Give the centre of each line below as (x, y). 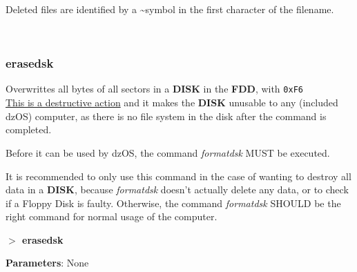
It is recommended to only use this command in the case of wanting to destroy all (178, 176)
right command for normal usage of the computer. (112, 216)
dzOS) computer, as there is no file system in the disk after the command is (166, 116)
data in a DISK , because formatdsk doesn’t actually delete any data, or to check (177, 190)
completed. (29, 129)
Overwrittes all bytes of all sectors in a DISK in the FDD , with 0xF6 (154, 89)
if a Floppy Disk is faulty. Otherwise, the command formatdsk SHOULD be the (173, 203)
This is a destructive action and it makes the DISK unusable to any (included (172, 103)
